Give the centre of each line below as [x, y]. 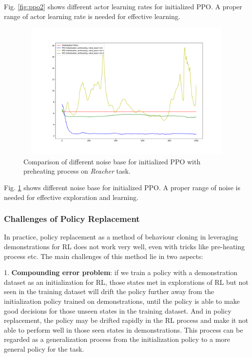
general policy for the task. [44, 348]
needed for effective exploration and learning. [71, 197]
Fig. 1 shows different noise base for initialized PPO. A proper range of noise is [122, 187]
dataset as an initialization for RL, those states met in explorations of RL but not [126, 282]
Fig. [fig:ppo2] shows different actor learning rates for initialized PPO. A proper [123, 6]
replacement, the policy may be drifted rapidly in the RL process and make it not [126, 320]
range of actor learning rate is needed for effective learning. [92, 16]
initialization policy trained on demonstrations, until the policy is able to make [122, 301]
